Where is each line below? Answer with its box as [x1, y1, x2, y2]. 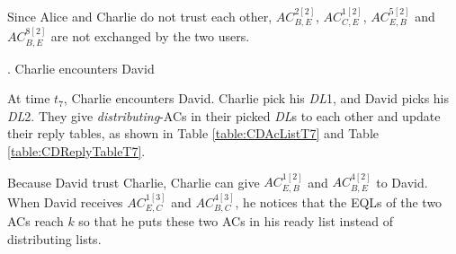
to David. [376, 172, 428, 191]
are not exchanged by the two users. [50, 27, 250, 46]
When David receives [7, 192, 123, 211]
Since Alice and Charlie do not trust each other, [7, 6, 273, 25]
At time [7, 89, 50, 108]
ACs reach [7, 211, 64, 230]
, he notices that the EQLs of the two [235, 192, 443, 211]
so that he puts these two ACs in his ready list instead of [78, 211, 394, 230]
